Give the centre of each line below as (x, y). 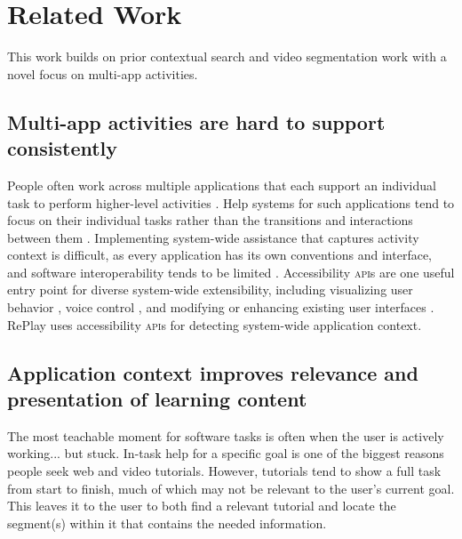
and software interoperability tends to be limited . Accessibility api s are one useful (231, 272)
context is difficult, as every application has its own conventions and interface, (220, 255)
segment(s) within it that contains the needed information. (167, 523)
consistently (63, 148)
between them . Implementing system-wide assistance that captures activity (213, 237)
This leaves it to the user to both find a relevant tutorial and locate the (202, 506)
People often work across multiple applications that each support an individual (222, 185)
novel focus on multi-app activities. (103, 73)
